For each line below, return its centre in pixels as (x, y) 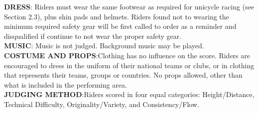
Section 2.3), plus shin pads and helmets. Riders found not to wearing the (117, 16)
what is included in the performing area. (65, 84)
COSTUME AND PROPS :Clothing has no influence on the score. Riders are (127, 55)
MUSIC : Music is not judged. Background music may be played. (104, 46)
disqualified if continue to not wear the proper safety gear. (93, 36)
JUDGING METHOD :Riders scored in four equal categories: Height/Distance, (129, 94)
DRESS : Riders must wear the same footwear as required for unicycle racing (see (129, 6)
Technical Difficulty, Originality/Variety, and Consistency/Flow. (102, 104)
